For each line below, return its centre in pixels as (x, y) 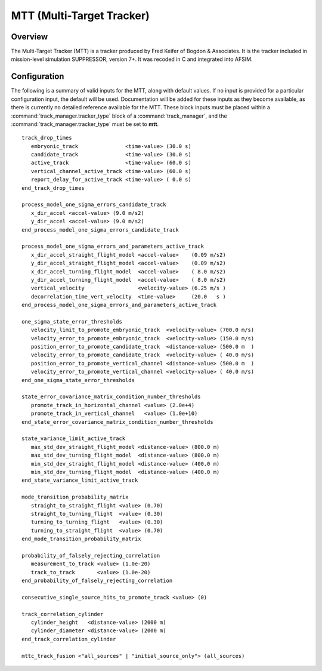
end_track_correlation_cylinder (69, 639)
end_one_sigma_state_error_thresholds (78, 380)
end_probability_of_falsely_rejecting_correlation (97, 581)
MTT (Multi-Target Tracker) (80, 16)
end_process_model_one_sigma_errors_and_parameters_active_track (119, 305)
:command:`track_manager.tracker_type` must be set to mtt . (85, 124)
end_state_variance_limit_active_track (80, 480)
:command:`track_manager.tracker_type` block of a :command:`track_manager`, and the (119, 116)
